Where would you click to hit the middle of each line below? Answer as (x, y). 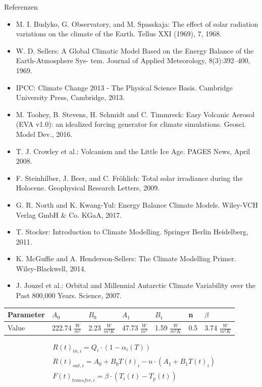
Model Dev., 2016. (44, 134)
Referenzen (21, 7)
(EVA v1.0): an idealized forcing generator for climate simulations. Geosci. (131, 124)
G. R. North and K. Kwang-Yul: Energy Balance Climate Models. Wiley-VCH (137, 204)
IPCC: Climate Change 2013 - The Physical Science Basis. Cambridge (124, 87)
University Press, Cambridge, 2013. (70, 97)
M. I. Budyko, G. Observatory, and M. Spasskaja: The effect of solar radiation (137, 23)
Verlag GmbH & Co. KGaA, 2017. (69, 214)
